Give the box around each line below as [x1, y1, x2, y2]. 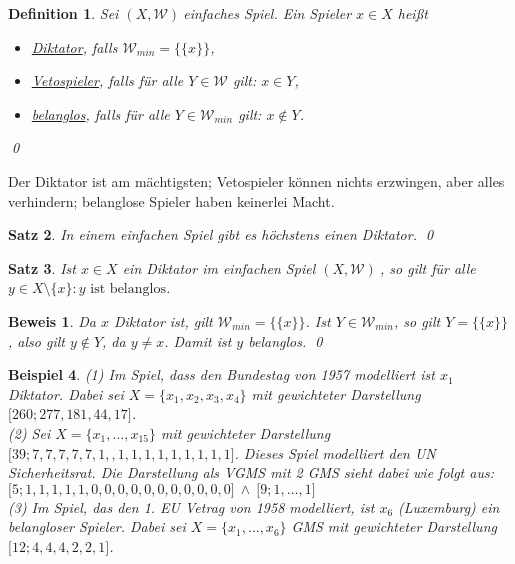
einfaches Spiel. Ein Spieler [183, 3, 352, 23]
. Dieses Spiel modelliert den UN [234, 442, 436, 463]
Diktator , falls [31, 36, 118, 57]
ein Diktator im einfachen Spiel [122, 257, 316, 278]
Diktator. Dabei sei [8, 383, 124, 404]
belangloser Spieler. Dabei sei [8, 516, 186, 537]
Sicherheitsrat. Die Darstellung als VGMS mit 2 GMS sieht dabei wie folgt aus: [8, 462, 494, 483]
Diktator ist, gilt [113, 310, 213, 331]
